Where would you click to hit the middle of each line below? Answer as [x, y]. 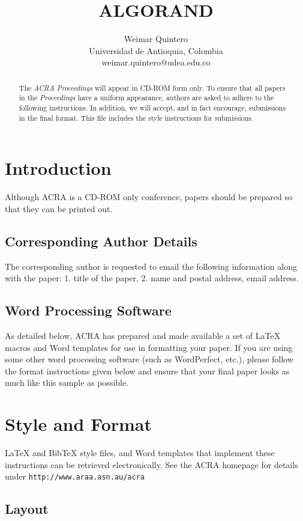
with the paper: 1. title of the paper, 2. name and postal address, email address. [152, 278]
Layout [27, 509]
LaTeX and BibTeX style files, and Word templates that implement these [140, 453]
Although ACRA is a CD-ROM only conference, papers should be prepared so [148, 197]
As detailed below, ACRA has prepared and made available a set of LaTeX [143, 336]
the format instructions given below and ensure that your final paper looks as [147, 370]
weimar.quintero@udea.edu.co [156, 62]
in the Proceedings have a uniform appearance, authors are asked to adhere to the [146, 98]
